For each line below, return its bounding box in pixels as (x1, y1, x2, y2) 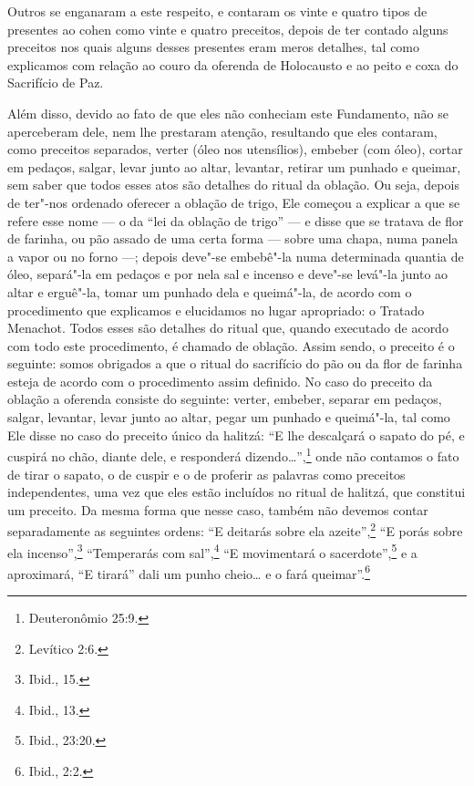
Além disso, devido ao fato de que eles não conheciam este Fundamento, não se (7, 103, 448, 122)
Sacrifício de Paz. (7, 73, 104, 92)
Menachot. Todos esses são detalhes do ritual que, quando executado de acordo (7, 318, 448, 337)
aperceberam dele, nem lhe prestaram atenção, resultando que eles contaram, (7, 121, 438, 140)
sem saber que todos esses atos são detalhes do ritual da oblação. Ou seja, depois (7, 175, 459, 194)
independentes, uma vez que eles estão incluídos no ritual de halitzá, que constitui (7, 482, 466, 502)
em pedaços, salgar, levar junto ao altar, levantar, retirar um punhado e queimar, (7, 157, 461, 176)
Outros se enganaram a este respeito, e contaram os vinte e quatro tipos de (7, 2, 428, 20)
